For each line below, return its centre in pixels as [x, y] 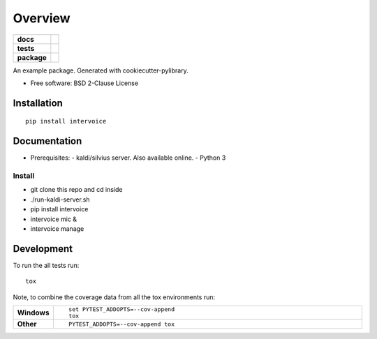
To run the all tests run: [46, 265]
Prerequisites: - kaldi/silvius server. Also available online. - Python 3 [128, 158]
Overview [42, 18]
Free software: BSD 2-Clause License [84, 83]
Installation [38, 103]
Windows [33, 312]
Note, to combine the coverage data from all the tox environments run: [114, 297]
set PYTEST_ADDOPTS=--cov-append [121, 309]
